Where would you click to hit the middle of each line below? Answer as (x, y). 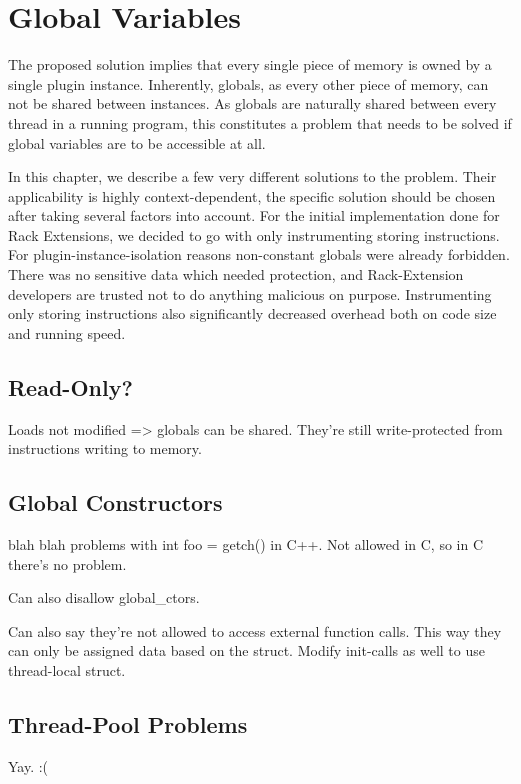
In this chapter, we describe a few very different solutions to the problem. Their (252, 176)
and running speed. (67, 332)
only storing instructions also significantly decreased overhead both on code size (252, 313)
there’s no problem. (67, 563)
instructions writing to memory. (105, 448)
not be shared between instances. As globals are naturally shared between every (252, 103)
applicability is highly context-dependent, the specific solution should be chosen (252, 195)
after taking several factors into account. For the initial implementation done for (254, 215)
